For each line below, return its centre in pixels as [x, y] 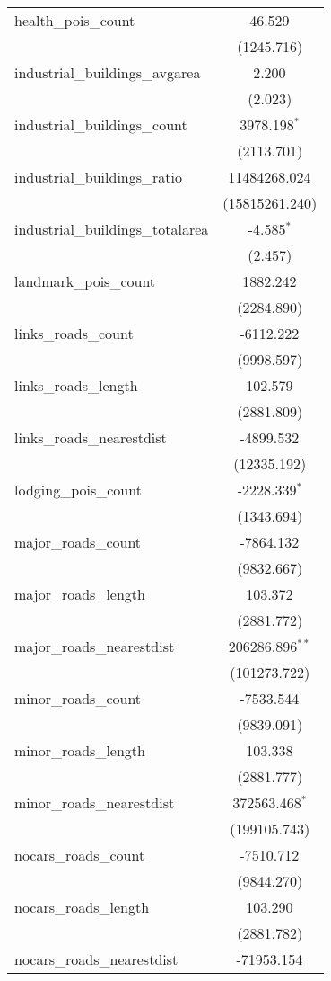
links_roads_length [76, 385]
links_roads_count [74, 333]
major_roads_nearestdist [95, 646]
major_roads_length [80, 594]
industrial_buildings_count [101, 125]
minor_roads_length [80, 750]
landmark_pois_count [85, 281]
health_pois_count [75, 20]
